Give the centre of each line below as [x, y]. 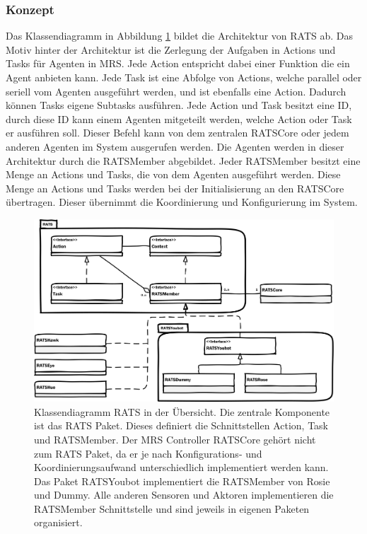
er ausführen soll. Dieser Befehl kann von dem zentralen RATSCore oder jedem [177, 133]
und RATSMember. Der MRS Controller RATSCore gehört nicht [175, 439]
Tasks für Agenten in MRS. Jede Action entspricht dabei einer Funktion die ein [178, 63]
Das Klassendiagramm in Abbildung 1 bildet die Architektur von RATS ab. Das [180, 36]
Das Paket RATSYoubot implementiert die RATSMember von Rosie [182, 481]
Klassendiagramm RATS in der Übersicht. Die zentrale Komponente [182, 411]
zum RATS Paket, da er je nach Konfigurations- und [148, 453]
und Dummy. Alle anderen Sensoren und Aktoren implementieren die [184, 495]
